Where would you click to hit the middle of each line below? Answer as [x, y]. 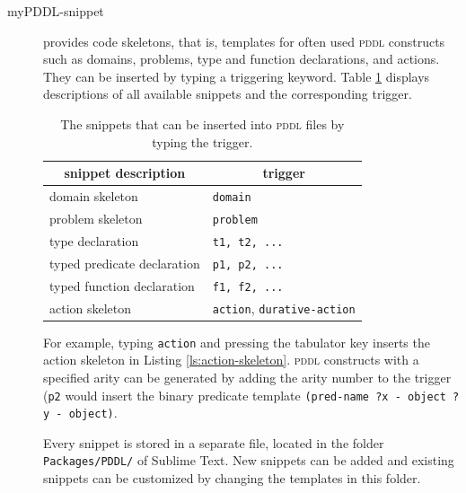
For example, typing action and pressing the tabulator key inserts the [237, 342]
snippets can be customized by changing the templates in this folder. [232, 478]
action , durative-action [284, 308]
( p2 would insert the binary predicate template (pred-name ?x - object [245, 395]
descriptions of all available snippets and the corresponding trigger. [228, 94]
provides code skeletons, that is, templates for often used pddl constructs [244, 41]
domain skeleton [94, 196]
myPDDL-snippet [56, 11]
